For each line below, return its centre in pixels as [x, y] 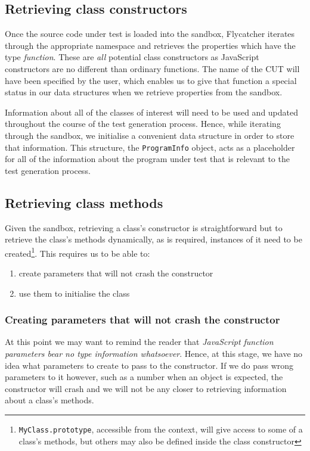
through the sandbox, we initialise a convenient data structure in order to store [150, 135]
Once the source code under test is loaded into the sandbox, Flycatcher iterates [150, 34]
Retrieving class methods [84, 202]
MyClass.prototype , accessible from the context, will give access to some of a [161, 429]
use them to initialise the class [74, 293]
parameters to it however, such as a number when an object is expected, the [144, 377]
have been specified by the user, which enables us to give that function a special [151, 80]
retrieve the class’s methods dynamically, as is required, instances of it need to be [154, 239]
